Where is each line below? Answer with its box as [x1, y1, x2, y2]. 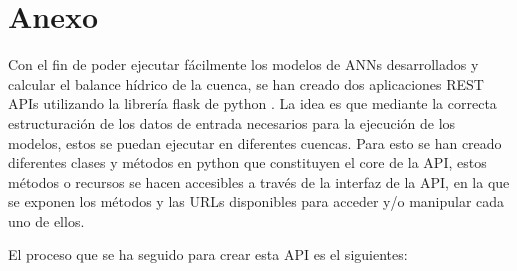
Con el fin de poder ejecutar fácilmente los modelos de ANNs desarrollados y [8, 54, 479, 75]
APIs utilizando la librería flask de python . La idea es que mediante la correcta [8, 93, 497, 114]
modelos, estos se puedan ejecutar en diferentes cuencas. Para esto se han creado [8, 132, 502, 153]
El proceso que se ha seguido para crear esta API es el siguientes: [8, 244, 408, 265]
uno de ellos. [8, 210, 85, 231]
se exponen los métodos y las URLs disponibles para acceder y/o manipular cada [8, 191, 505, 212]
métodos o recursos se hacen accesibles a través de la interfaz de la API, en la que [8, 171, 510, 192]
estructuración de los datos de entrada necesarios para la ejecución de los [8, 112, 456, 133]
